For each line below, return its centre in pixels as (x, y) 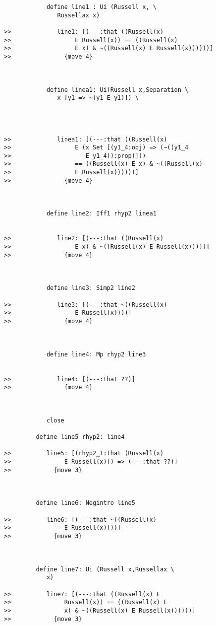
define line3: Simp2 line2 (91, 288)
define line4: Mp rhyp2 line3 (96, 354)
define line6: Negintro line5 (85, 503)
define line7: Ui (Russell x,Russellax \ (105, 569)
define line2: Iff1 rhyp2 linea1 (101, 214)
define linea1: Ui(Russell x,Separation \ (117, 90)
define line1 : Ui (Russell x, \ (101, 7)
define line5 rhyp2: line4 (80, 437)
